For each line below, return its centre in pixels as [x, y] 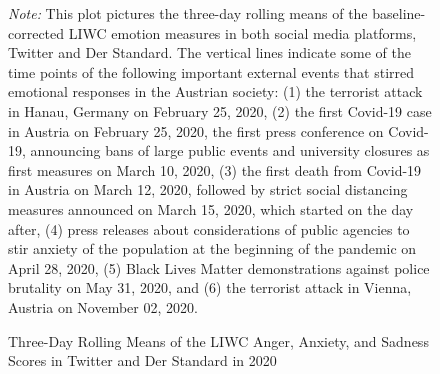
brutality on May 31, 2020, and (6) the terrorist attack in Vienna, [210, 287]
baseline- [399, 13]
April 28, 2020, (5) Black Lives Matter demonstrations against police [219, 267]
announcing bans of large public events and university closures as [230, 150]
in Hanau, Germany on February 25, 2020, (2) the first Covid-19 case [220, 110]
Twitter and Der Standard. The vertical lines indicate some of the [210, 52]
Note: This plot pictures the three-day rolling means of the [188, 13]
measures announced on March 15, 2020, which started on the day [211, 208]
